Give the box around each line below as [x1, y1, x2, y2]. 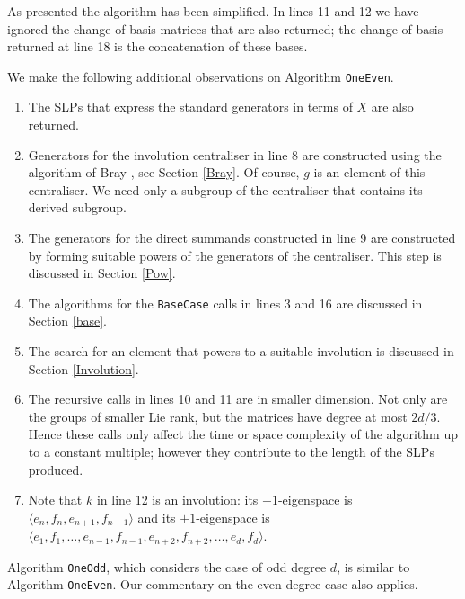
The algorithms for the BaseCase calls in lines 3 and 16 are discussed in [28, 293, 423, 312]
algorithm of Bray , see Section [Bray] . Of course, [28, 163, 300, 182]
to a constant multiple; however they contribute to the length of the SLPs [28, 443, 434, 460]
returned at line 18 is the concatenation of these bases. [7, 37, 308, 56]
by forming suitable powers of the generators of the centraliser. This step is [28, 246, 442, 264]
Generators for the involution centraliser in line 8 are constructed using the [28, 145, 442, 164]
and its [137, 507, 176, 526]
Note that [28, 490, 83, 509]
